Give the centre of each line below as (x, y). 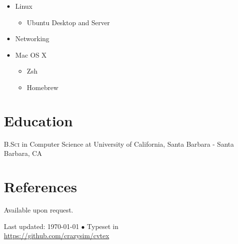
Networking (32, 38)
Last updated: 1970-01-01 (42, 226)
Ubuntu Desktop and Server (68, 22)
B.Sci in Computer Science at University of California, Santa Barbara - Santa (119, 144)
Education (38, 120)
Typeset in (103, 226)
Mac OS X (31, 54)
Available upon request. (39, 210)
